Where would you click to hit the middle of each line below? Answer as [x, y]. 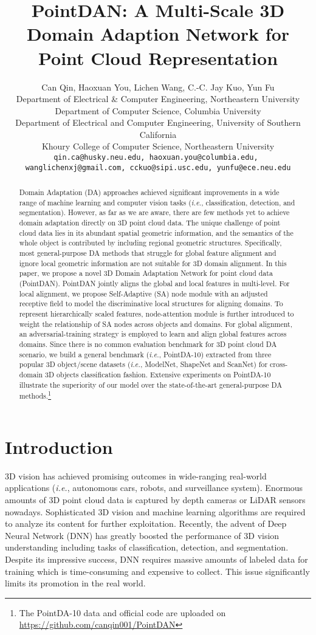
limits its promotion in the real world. [75, 583]
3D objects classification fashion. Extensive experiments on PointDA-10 [158, 374]
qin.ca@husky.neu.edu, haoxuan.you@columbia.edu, [156, 158]
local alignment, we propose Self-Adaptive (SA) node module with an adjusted [143, 293]
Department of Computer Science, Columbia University [158, 110]
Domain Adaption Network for [158, 34]
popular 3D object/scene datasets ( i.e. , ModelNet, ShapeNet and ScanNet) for [143, 364]
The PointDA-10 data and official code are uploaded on [122, 612]
